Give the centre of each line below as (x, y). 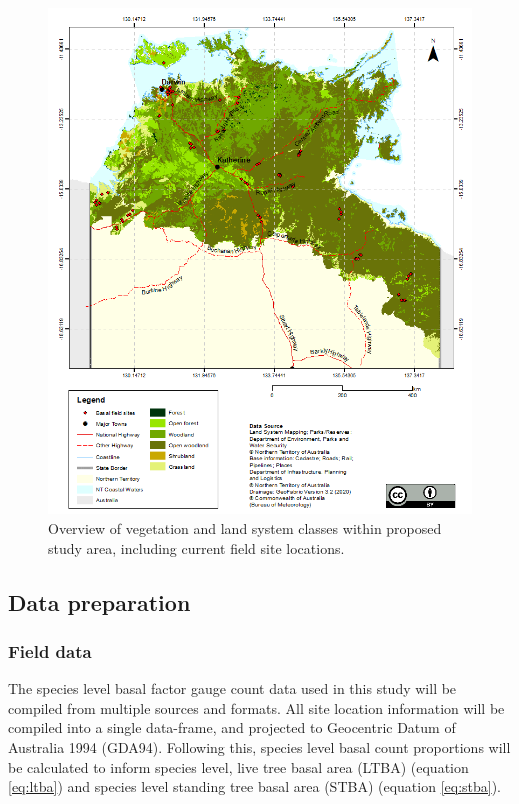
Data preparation (99, 601)
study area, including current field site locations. (196, 547)
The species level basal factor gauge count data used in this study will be (232, 688)
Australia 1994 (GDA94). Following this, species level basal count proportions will (259, 746)
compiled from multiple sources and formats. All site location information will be (256, 707)
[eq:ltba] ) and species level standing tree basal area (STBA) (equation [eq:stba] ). (255, 786)
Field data (50, 650)
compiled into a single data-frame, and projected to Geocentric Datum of (232, 727)
